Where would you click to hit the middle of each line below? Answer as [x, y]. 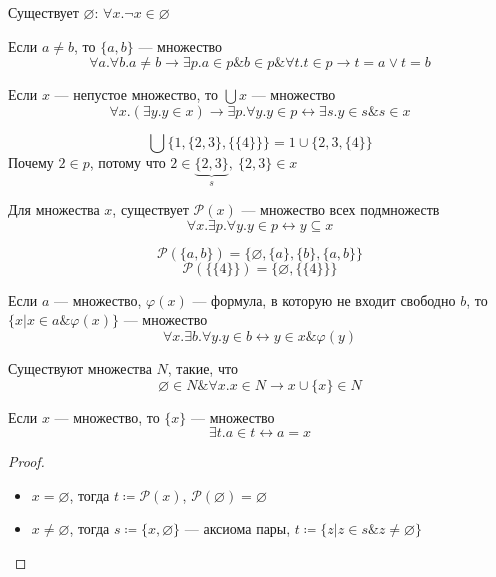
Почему [31, 161]
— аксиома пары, [237, 528]
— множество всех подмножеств [340, 209]
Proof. [26, 461]
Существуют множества [80, 368]
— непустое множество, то [136, 94]
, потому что [127, 161]
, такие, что [202, 368]
